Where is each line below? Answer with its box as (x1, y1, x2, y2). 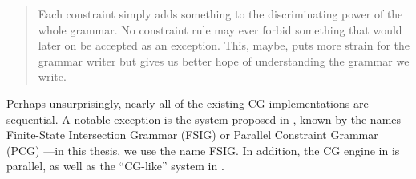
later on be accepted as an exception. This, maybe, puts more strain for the (38, 37, 410, 54)
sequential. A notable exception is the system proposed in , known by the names (6, 110, 402, 127)
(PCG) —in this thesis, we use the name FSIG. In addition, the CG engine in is (6, 141, 400, 158)
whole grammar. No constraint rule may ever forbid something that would (38, 21, 402, 38)
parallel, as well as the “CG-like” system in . (6, 157, 224, 174)
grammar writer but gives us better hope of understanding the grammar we (38, 52, 410, 69)
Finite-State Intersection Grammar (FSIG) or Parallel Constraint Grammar (6, 126, 378, 143)
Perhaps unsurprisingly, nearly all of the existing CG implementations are (6, 94, 369, 111)
